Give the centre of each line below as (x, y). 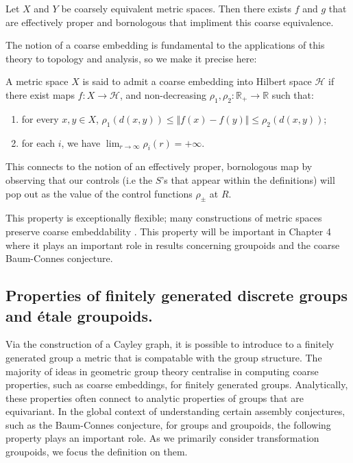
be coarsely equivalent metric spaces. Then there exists (176, 8)
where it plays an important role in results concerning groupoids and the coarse (173, 245)
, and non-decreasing (163, 94)
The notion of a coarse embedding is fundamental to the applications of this (165, 45)
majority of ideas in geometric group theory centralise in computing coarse (162, 371)
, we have (81, 142)
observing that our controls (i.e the (79, 179)
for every (40, 118)
